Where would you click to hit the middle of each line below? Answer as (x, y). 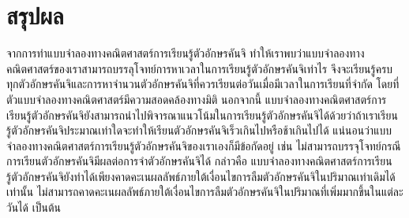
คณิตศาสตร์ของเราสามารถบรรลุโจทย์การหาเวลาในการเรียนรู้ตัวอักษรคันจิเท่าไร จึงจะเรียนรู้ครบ (200, 68)
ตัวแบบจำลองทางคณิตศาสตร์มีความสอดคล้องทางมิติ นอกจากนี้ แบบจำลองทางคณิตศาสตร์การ (197, 99)
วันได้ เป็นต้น (34, 207)
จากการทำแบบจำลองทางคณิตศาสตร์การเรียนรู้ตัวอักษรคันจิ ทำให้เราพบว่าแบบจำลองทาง (186, 53)
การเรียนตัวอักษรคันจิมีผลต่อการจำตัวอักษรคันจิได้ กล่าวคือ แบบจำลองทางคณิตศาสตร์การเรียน (199, 161)
